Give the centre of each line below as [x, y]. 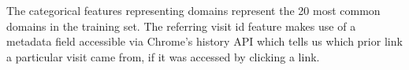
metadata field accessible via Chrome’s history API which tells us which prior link [204, 41]
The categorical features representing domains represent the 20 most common [193, 10]
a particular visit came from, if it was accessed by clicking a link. [163, 56]
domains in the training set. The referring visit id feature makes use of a [181, 26]
